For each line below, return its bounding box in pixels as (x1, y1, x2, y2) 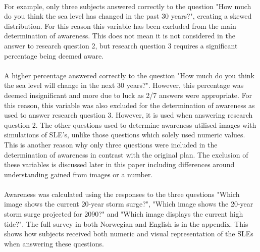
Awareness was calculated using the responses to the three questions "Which (4, 188, 240, 199)
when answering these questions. (4, 238, 104, 248)
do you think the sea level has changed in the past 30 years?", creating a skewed (4, 11, 252, 21)
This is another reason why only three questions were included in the (4, 139, 218, 149)
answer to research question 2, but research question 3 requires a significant (4, 40, 238, 51)
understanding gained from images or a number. (4, 169, 153, 179)
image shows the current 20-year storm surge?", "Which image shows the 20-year (4, 198, 253, 209)
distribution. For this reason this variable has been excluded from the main (4, 20, 236, 31)
